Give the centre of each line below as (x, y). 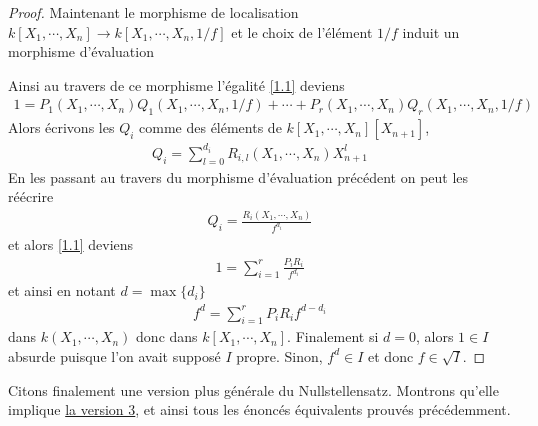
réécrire (31, 196)
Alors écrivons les (61, 127)
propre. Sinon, (279, 355)
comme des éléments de (210, 127)
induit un (431, 31)
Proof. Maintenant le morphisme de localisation (153, 12)
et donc (391, 355)
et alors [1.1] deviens (71, 243)
